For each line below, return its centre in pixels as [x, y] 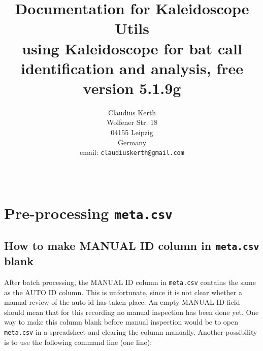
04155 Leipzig [132, 132]
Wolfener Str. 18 [132, 122]
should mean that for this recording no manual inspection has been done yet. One [131, 312]
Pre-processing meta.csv [88, 213]
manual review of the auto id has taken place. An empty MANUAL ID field [122, 302]
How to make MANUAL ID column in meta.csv [132, 246]
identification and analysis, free [132, 68]
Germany [132, 142]
